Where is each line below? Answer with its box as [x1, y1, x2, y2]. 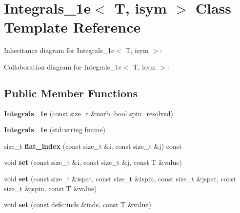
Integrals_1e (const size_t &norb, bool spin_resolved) [4, 108, 174, 118]
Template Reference [4, 17, 141, 37]
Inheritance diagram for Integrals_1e [4, 45, 115, 55]
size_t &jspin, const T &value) [4, 183, 97, 193]
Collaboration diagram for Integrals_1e [4, 61, 121, 71]
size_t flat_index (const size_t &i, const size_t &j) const [4, 141, 182, 151]
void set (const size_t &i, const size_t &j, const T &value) [4, 157, 182, 167]
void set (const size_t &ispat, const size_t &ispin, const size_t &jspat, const [4, 174, 237, 184]
